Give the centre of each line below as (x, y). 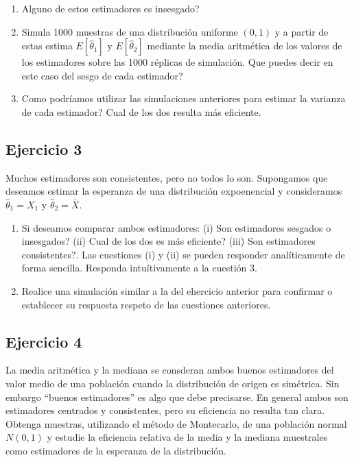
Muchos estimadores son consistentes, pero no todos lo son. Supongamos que (167, 177)
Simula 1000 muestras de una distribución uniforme (130, 31)
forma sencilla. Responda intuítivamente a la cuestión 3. (139, 268)
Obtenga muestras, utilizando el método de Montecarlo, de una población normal (176, 423)
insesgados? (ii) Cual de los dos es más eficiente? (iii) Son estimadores (168, 241)
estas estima (47, 46)
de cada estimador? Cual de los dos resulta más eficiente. (141, 111)
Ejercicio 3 (44, 148)
